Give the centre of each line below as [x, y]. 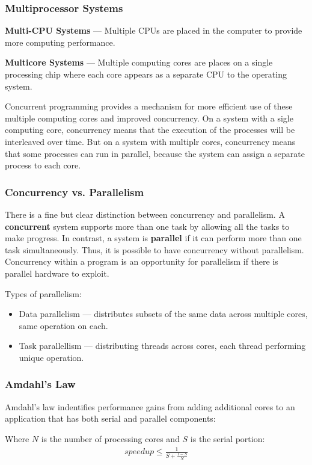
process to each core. [43, 165]
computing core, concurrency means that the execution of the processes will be [150, 130]
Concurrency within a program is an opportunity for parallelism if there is [142, 261]
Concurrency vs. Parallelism [75, 192]
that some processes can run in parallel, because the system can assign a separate [155, 153]
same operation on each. [63, 325]
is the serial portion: [228, 438]
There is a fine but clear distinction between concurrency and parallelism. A [145, 214]
